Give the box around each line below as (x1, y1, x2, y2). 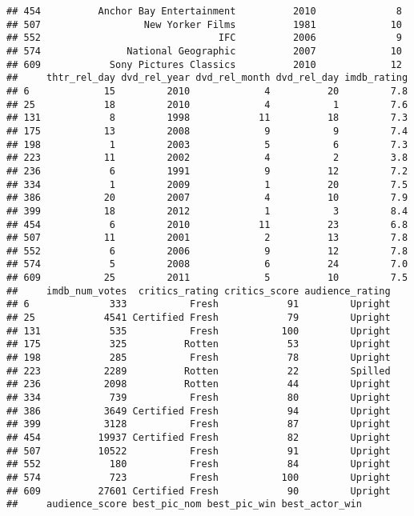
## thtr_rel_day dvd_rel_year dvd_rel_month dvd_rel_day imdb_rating (6, 72, 408, 84)
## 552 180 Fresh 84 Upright (6, 458, 391, 470)
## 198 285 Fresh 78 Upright (6, 352, 391, 364)
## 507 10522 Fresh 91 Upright (6, 445, 391, 457)
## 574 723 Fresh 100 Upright (6, 471, 391, 483)
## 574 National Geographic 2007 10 (6, 45, 402, 57)
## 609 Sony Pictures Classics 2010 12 (6, 58, 402, 70)
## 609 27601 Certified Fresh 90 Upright (6, 485, 391, 497)
